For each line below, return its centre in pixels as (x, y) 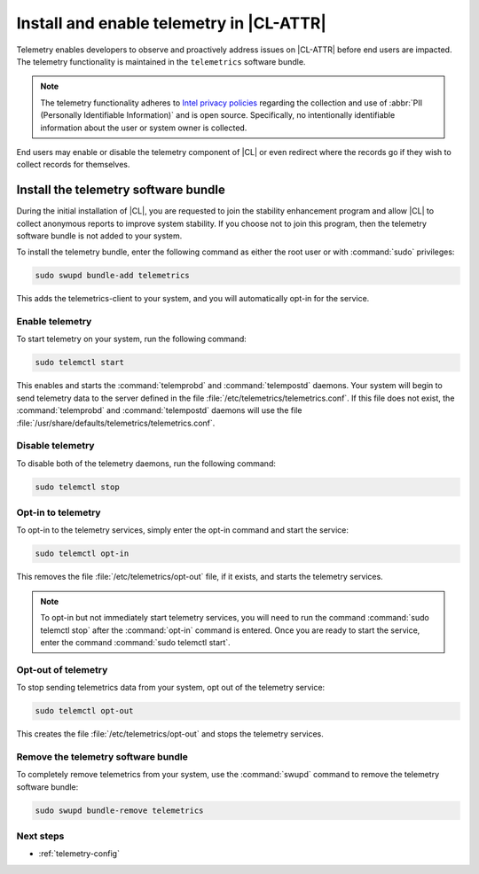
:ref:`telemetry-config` (79, 854)
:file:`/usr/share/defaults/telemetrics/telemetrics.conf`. (116, 423)
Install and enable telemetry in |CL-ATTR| (172, 23)
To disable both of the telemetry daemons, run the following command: (146, 463)
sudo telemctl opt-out (84, 711)
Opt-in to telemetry (59, 512)
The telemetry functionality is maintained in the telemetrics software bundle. (161, 61)
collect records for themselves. (73, 165)
